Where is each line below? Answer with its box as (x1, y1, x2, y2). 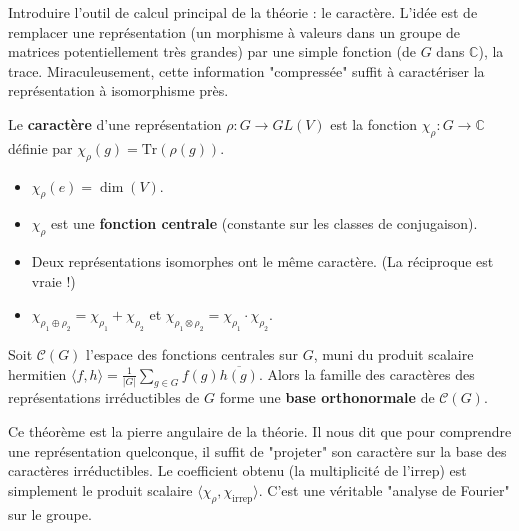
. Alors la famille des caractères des (258, 363, 475, 384)
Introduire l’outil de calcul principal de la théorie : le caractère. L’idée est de (8, 2, 478, 22)
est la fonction (330, 113, 418, 134)
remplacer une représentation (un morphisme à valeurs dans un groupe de (8, 21, 461, 42)
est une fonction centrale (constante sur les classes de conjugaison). (51, 213, 478, 234)
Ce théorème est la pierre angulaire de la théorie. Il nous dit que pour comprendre (8, 421, 512, 442)
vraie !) (31, 270, 76, 291)
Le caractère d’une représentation (8, 113, 222, 134)
